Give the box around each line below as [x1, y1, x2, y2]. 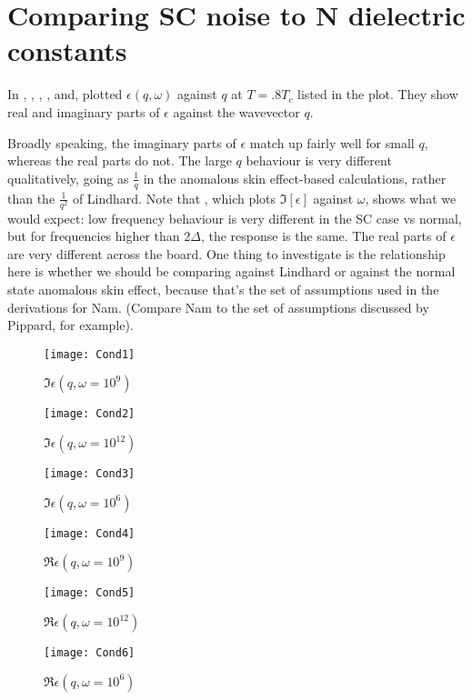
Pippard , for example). [7, 315, 134, 335]
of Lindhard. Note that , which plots [72, 188, 276, 207]
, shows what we [365, 188, 457, 207]
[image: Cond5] [44, 586, 136, 600]
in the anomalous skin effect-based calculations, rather [143, 168, 447, 187]
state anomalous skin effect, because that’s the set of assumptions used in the [7, 280, 439, 299]
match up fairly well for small [249, 133, 415, 152]
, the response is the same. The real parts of [200, 226, 447, 245]
